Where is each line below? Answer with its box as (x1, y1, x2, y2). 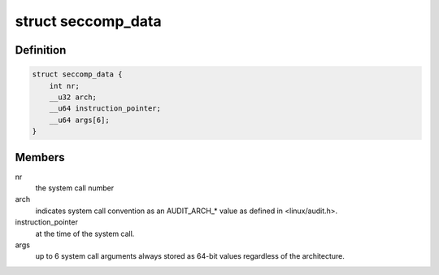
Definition (15, 43, 67, 57)
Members (15, 151, 65, 164)
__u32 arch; (49, 92, 98, 102)
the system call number (35, 183, 114, 193)
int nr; (49, 81, 80, 90)
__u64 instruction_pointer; (49, 104, 162, 113)
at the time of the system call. (35, 229, 135, 238)
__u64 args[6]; (49, 115, 110, 124)
